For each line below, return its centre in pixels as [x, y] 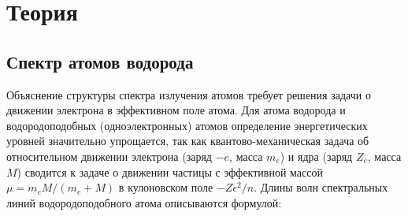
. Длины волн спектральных [321, 187]
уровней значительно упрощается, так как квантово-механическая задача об [188, 141]
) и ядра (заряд [316, 156]
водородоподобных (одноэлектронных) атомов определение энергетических [187, 125]
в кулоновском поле [166, 187]
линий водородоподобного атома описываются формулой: [144, 202]
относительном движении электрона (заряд [109, 156]
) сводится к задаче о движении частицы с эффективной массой [170, 171]
